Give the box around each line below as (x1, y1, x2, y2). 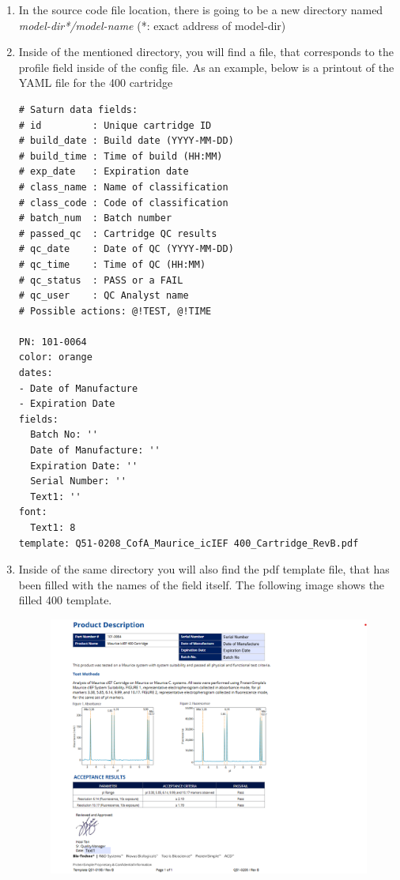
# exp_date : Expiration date (18, 166, 189, 178)
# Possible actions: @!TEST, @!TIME (18, 305, 212, 317)
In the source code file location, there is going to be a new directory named (18, 2, 383, 17)
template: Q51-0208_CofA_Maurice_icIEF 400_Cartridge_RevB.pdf (18, 537, 359, 549)
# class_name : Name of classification (18, 181, 228, 193)
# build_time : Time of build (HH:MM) (18, 150, 223, 162)
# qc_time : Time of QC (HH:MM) (18, 258, 206, 270)
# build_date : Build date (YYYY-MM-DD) (18, 135, 234, 147)
